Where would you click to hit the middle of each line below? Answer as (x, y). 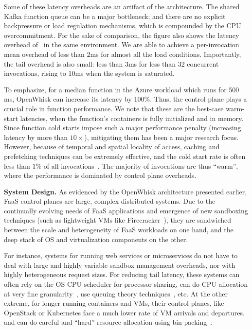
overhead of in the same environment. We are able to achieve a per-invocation (122, 44)
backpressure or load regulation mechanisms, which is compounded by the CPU (123, 26)
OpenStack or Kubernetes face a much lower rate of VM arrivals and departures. (124, 312)
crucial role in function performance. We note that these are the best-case (114, 108)
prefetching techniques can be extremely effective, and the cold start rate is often (125, 156)
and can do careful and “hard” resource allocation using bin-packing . (108, 322)
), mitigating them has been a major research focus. (162, 137)
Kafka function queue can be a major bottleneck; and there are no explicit (115, 16)
